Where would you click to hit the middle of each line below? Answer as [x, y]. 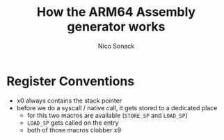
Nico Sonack [116, 46]
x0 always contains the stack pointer [69, 100]
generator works [116, 27]
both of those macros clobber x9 [74, 130]
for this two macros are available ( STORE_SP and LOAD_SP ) [107, 115]
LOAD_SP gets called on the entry [73, 123]
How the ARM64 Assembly [116, 12]
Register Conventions [71, 81]
